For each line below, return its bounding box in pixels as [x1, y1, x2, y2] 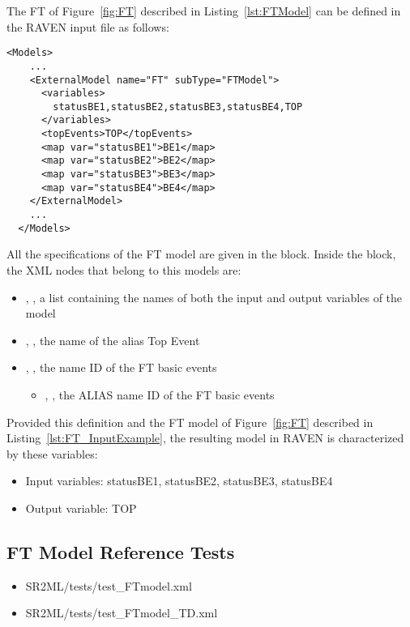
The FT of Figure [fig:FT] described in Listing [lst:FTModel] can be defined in [6, 2, 401, 19]
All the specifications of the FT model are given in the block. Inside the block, [6, 245, 396, 262]
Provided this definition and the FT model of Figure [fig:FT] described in [6, 413, 374, 430]
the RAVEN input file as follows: [6, 18, 169, 35]
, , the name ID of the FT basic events [25, 359, 217, 376]
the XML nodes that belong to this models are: [6, 261, 241, 278]
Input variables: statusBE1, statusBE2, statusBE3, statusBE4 [25, 472, 333, 489]
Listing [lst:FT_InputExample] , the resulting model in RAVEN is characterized [6, 429, 404, 446]
